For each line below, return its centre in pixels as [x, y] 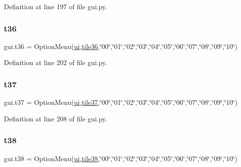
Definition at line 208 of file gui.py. [56, 118]
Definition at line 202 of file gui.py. [56, 62]
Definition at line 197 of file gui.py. [56, 6]
